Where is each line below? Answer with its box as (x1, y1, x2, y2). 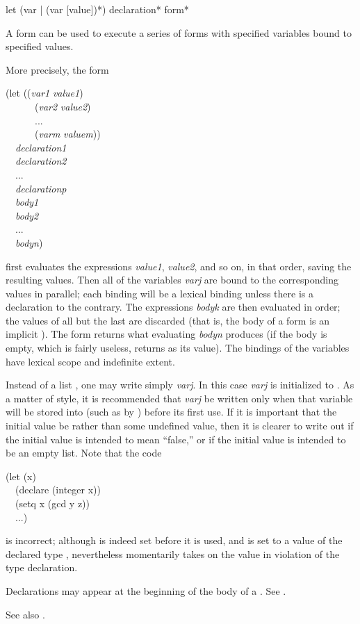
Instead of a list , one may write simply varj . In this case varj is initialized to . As (6, 377, 354, 392)
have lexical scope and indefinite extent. (6, 354, 175, 368)
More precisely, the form (6, 62, 109, 76)
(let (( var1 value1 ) (6, 85, 83, 100)
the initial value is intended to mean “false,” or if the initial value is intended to (6, 432, 346, 446)
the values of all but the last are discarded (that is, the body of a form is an (6, 313, 330, 327)
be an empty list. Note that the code (6, 445, 162, 460)
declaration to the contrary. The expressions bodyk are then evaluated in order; (6, 299, 341, 314)
